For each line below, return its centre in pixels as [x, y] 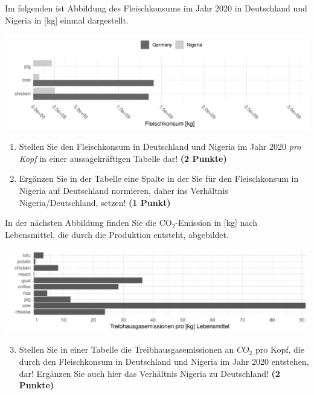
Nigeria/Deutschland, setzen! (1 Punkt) [95, 202]
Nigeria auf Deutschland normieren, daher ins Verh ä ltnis [123, 191]
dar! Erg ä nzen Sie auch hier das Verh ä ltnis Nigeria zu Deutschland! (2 [149, 373]
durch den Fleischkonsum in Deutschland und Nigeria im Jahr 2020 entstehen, [164, 361]
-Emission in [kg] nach [216, 223]
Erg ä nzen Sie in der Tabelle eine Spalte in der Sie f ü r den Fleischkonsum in [159, 178]
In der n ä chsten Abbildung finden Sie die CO [88, 223]
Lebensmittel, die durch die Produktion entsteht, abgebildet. [117, 234]
